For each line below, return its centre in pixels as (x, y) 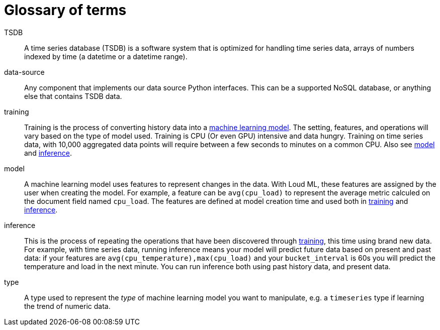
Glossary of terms (65, 10)
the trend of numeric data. (67, 306)
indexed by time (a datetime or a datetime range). (106, 56)
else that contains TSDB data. (73, 96)
